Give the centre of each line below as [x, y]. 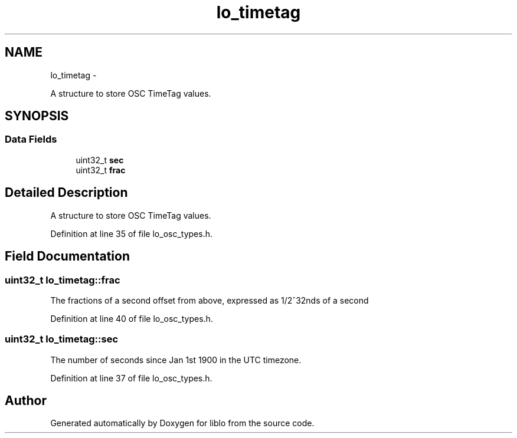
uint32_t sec [100, 160]
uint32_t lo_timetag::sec [62, 339]
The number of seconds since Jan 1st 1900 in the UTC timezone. [176, 360]
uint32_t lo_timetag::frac [63, 280]
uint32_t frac [101, 170]
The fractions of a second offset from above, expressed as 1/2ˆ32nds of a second [210, 300]
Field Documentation [67, 256]
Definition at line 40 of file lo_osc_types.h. [132, 318]
